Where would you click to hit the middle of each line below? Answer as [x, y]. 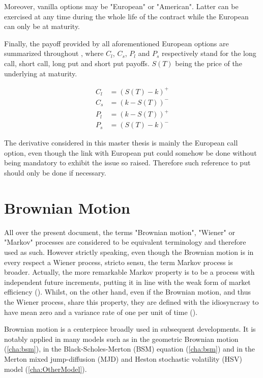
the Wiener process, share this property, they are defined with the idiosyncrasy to [131, 301]
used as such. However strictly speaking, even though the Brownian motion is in [129, 252]
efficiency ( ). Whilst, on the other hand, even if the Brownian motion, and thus [128, 292]
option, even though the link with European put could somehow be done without [130, 152]
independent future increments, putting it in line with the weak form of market [127, 282]
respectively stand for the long [209, 53]
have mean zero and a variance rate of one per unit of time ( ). [101, 312]
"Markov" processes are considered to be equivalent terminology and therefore [125, 242]
